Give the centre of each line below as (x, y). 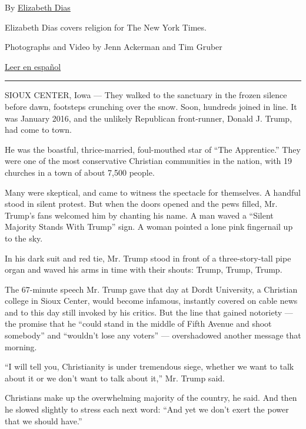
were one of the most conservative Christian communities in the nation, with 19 (149, 161)
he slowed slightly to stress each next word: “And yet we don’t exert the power (147, 409)
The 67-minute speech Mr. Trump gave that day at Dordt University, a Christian (151, 289)
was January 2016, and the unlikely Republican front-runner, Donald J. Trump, (149, 118)
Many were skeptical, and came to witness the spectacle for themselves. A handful (153, 192)
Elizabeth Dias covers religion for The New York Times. (106, 27)
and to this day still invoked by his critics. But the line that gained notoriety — (149, 312)
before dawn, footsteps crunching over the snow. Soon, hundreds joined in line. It (151, 106)
